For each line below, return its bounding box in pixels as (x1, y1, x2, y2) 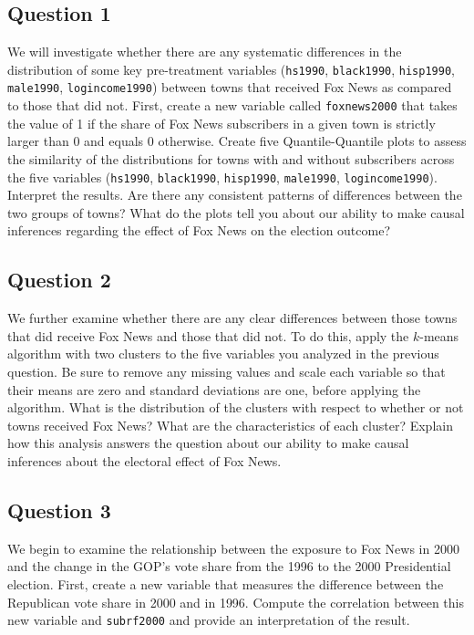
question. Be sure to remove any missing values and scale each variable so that (7, 361, 446, 380)
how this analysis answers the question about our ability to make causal (7, 433, 409, 453)
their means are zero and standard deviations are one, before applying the (7, 380, 421, 399)
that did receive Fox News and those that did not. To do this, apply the (7, 326, 409, 345)
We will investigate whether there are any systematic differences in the (7, 42, 402, 61)
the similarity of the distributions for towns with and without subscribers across (7, 149, 455, 168)
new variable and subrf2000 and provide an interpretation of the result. (7, 610, 410, 630)
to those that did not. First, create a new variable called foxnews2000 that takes (7, 96, 458, 115)
